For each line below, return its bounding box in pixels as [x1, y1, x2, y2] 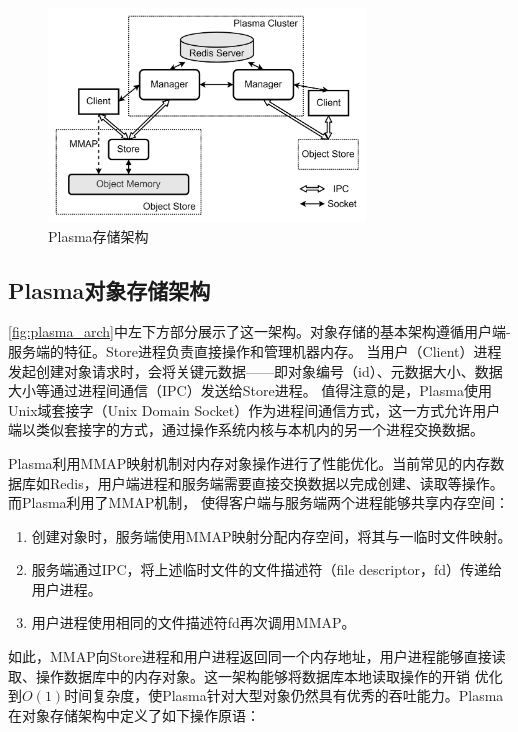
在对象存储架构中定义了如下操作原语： [8, 704, 260, 725]
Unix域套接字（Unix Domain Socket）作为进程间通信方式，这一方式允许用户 [8, 399, 501, 420]
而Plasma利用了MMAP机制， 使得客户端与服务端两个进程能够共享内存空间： [8, 492, 509, 513]
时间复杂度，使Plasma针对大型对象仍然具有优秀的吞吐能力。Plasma [64, 685, 504, 706]
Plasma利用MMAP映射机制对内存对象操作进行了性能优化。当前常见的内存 [8, 452, 491, 473]
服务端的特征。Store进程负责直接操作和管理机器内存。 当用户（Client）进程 [8, 340, 502, 361]
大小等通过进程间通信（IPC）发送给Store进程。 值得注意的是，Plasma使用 [8, 380, 492, 401]
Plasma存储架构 [48, 225, 149, 246]
